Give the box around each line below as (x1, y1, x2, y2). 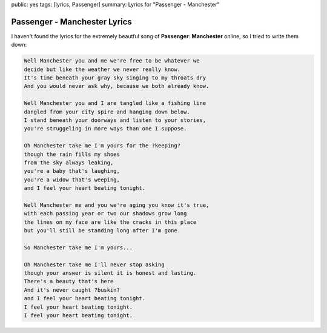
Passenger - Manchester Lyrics (11, 16, 133, 27)
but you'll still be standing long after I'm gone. (24, 227, 181, 234)
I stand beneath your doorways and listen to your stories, (24, 117, 206, 124)
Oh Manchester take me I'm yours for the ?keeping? (24, 143, 181, 149)
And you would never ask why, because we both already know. (24, 82, 210, 90)
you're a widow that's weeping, (24, 176, 121, 183)
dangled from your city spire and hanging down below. (24, 108, 190, 115)
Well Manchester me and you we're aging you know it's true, (24, 201, 210, 209)
